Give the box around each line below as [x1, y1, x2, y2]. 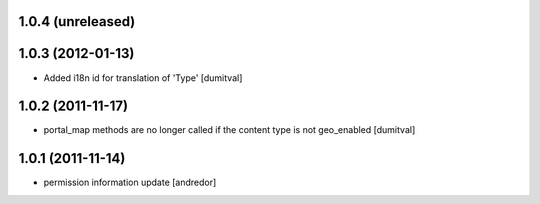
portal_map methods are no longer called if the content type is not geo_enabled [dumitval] [43, 124, 416, 136]
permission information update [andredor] [43, 176, 217, 189]
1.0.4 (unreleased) [18, 13, 136, 30]
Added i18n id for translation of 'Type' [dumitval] [43, 71, 243, 84]
